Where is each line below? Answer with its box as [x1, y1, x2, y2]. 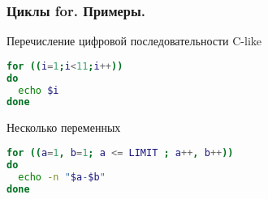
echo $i [18, 84, 59, 96]
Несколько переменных [6, 119, 121, 136]
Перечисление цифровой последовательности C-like [6, 32, 262, 49]
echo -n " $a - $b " [18, 171, 106, 183]
